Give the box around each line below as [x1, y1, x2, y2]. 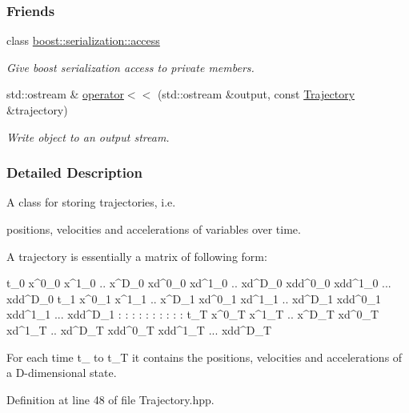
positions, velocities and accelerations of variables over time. [6, 221, 301, 237]
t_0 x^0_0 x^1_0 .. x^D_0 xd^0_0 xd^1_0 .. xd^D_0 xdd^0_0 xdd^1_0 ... [6, 275, 391, 291]
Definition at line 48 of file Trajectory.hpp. [6, 391, 215, 407]
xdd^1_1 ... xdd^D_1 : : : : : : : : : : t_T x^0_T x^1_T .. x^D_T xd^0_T [6, 306, 379, 323]
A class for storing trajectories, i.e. [6, 194, 176, 211]
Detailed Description [6, 162, 142, 182]
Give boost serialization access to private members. [6, 58, 255, 75]
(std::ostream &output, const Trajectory [157, 86, 355, 102]
